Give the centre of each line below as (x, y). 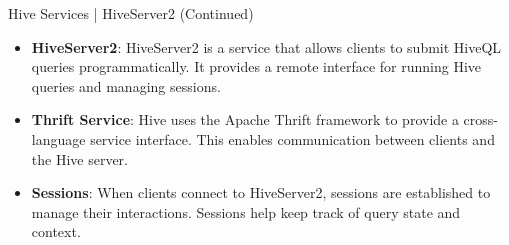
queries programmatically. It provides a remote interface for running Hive (256, 66)
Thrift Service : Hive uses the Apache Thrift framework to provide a (245, 119)
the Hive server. (79, 158)
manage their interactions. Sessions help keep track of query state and (246, 211)
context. (56, 231)
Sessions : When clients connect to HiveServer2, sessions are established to (261, 192)
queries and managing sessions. (126, 85)
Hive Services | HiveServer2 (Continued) (131, 13)
